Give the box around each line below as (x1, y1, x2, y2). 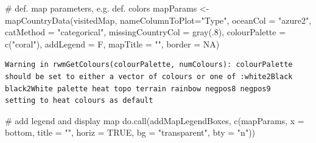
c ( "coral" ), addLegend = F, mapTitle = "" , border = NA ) (5, 37, 220, 50)
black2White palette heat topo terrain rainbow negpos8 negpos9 (5, 84, 271, 93)
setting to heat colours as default (5, 96, 153, 105)
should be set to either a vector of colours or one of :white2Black (5, 72, 293, 81)
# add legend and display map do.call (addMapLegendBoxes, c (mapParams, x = (5, 114, 304, 127)
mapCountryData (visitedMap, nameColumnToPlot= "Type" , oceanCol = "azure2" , (5, 13, 312, 26)
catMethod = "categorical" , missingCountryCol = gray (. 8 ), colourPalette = (5, 26, 286, 38)
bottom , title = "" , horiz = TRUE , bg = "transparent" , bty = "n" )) (5, 126, 256, 139)
